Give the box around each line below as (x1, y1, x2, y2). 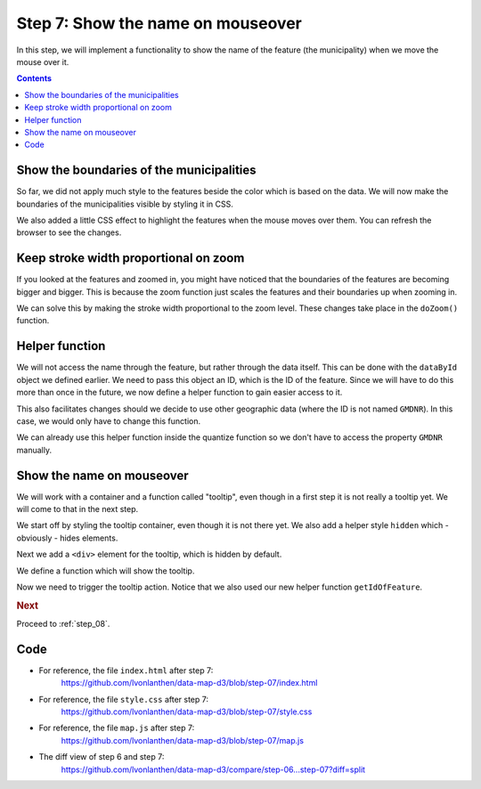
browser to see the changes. (16, 227, 122, 238)
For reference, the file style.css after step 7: (38, 694, 209, 704)
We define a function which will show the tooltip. (16, 565, 195, 576)
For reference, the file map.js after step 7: (38, 722, 195, 734)
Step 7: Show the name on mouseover (16, 13, 302, 33)
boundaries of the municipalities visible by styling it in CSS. (16, 199, 233, 209)
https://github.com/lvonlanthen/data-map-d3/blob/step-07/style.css (61, 706, 313, 717)
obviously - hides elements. (16, 533, 118, 543)
